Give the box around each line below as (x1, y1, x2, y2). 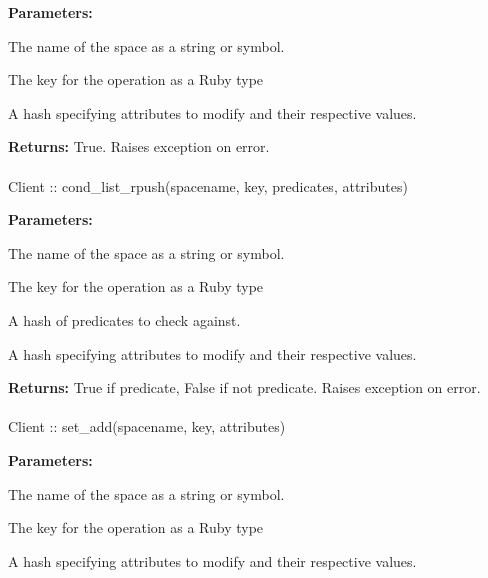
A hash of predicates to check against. (8, 309, 241, 330)
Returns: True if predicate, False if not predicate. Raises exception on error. (8, 377, 481, 398)
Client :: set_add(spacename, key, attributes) (8, 416, 286, 437)
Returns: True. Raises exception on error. (8, 136, 270, 157)
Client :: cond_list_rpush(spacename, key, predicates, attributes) (8, 175, 408, 196)
